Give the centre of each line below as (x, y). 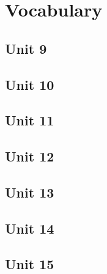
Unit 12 (30, 156)
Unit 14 (30, 228)
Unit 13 (30, 192)
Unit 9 (26, 48)
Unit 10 (30, 84)
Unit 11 (30, 120)
